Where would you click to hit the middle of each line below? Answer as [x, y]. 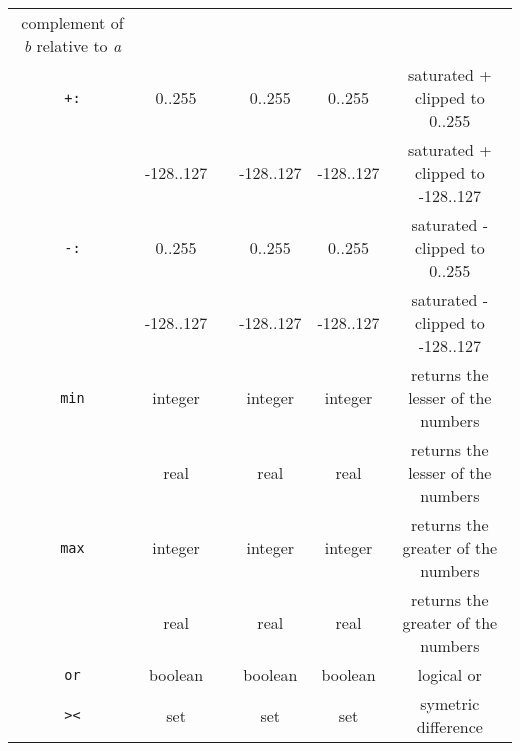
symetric [450, 703]
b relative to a [72, 45]
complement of [72, 22]
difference [449, 726]
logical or [449, 674]
